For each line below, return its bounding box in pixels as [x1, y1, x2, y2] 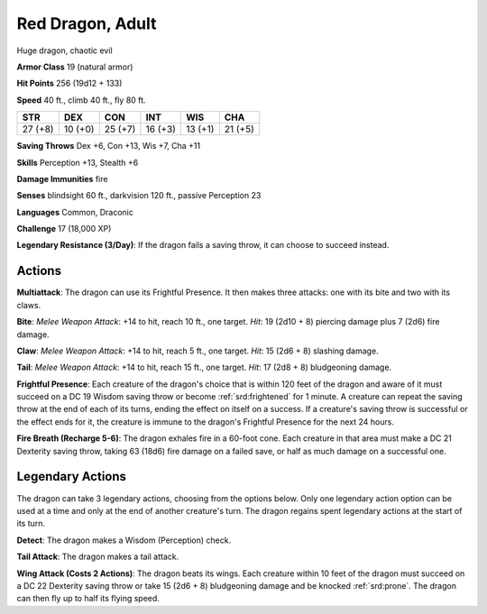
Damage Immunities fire [16, 173, 108, 184]
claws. [16, 299, 41, 310]
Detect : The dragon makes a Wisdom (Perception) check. [16, 535, 232, 545]
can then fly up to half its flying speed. [16, 593, 160, 604]
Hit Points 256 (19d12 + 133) [16, 78, 123, 89]
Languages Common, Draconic [16, 206, 134, 217]
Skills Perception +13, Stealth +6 [16, 157, 139, 168]
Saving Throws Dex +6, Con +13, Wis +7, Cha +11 [16, 141, 201, 151]
